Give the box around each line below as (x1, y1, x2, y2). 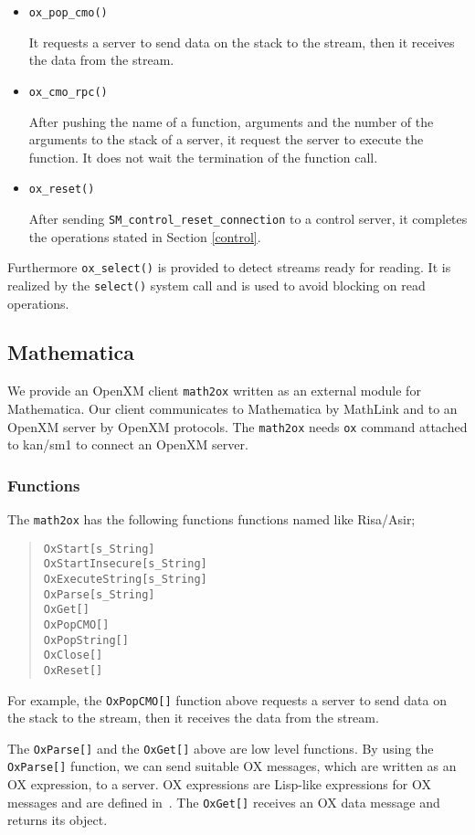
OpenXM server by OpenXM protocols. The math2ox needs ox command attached (7, 417, 468, 436)
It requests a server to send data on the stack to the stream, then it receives (28, 32, 455, 51)
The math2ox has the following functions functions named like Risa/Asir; (7, 510, 416, 529)
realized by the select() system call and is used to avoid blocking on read (7, 275, 426, 294)
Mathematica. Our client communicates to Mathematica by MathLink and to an (7, 398, 458, 417)
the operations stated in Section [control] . (28, 227, 261, 246)
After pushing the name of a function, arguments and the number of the (28, 111, 434, 131)
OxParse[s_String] (43, 587, 155, 601)
